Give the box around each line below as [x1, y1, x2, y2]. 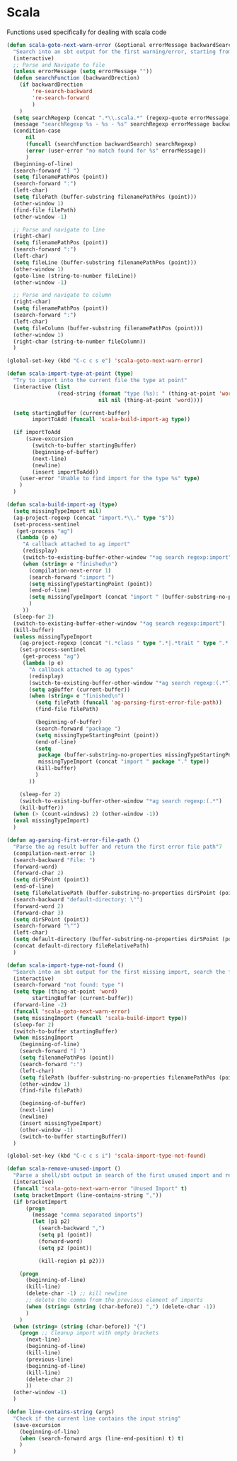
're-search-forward [32, 94, 90, 102]
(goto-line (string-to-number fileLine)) [13, 272, 137, 279]
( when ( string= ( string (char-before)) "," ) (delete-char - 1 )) [25, 1303, 216, 1310]
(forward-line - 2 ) [13, 1001, 68, 1009]
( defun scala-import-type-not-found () [6, 962, 125, 969]
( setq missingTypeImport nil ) [13, 507, 102, 515]
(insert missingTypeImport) [19, 1119, 102, 1126]
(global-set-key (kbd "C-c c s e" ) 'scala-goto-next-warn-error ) [6, 357, 203, 364]
